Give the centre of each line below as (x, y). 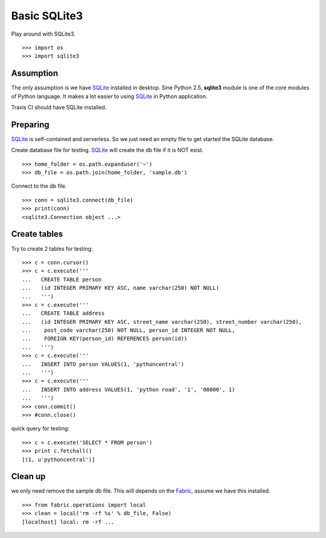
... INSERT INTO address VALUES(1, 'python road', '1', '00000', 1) (129, 389)
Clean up (28, 477)
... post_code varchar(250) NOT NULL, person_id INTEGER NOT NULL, (129, 330)
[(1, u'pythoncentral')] (59, 459)
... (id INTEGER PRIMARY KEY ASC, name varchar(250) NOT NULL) (121, 288)
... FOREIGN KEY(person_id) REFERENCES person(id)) (105, 339)
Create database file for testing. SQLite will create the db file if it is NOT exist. (107, 150)
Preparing (30, 124)
